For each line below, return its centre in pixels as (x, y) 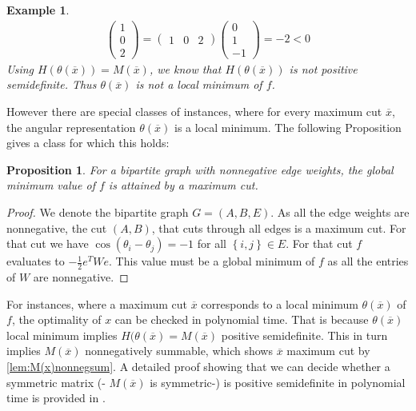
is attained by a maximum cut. (183, 185)
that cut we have (48, 243)
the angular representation (71, 127)
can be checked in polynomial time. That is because (242, 319)
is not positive (323, 68)
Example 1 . (38, 10)
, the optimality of (56, 319)
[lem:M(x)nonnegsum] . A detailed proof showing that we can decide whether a (198, 366)
